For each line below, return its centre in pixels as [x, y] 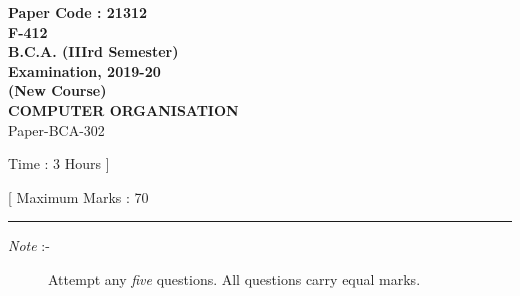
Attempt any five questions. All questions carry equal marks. [234, 278]
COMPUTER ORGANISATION [123, 109]
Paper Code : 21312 [78, 12]
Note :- [29, 245]
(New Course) [57, 90]
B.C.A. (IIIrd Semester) [93, 51]
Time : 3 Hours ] [59, 163]
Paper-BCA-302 [56, 129]
